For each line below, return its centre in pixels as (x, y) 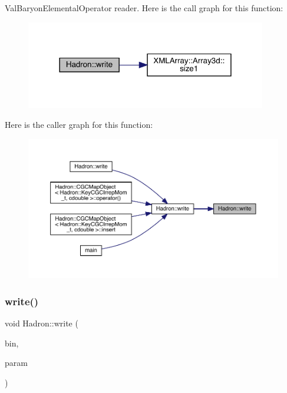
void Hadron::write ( (42, 323)
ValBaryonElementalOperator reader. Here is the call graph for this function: (144, 8)
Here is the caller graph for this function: (79, 125)
